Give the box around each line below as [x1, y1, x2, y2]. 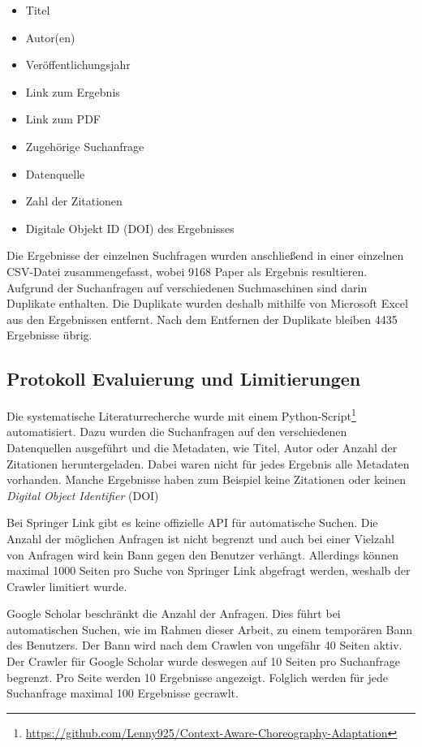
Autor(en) [25, 28, 75, 45]
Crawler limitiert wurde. [6, 577, 127, 594]
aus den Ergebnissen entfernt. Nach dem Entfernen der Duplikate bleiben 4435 [6, 310, 398, 327]
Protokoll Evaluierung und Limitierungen [6, 366, 361, 391]
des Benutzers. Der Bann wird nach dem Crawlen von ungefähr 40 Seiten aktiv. [6, 637, 403, 654]
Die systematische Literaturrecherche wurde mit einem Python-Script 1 [6, 405, 356, 424]
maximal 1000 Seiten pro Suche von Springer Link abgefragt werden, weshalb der [6, 562, 411, 579]
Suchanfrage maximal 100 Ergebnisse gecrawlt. [6, 684, 239, 702]
